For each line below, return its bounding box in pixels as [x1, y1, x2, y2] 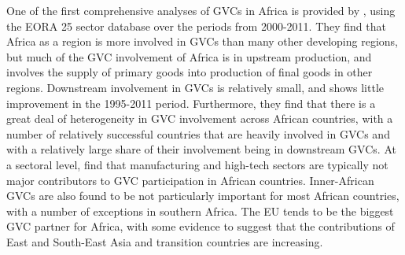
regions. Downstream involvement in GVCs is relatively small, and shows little [6, 79, 385, 95]
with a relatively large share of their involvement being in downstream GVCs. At [6, 141, 396, 157]
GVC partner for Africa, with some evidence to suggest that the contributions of [6, 218, 395, 235]
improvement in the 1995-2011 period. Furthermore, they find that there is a [6, 94, 376, 111]
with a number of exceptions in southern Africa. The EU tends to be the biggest [6, 202, 394, 219]
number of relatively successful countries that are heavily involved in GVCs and [6, 125, 390, 142]
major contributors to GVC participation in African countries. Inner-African [6, 172, 374, 188]
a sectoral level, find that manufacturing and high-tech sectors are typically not [6, 156, 388, 172]
